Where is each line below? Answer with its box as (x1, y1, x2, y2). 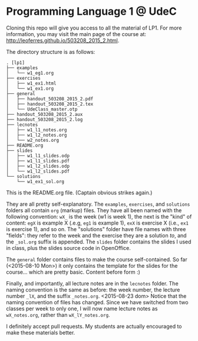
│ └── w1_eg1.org (6, 70, 54, 76)
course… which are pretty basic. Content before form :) (6, 268, 140, 275)
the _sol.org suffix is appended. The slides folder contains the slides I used (6, 238, 192, 245)
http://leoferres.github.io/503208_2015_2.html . (6, 37, 120, 44)
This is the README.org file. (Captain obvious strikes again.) (6, 189, 153, 196)
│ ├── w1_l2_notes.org (6, 132, 67, 138)
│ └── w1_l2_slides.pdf (6, 168, 70, 174)
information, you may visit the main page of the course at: (6, 30, 146, 37)
